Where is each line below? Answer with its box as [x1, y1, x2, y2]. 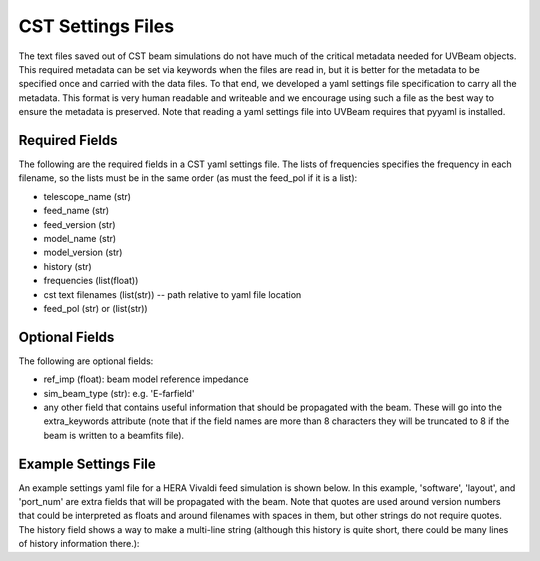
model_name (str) [43, 232, 117, 244]
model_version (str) [43, 246, 123, 259]
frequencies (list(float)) [43, 275, 139, 287]
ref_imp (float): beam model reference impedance [43, 373, 249, 385]
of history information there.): [18, 538, 140, 550]
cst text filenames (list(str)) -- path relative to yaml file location [43, 288, 302, 300]
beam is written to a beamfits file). [43, 429, 185, 441]
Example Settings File [18, 455, 157, 472]
